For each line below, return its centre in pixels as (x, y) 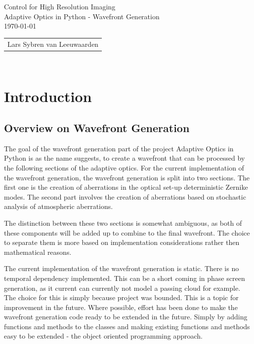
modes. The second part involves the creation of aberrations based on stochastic (125, 196)
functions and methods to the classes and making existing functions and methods (127, 326)
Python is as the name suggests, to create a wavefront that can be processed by (125, 158)
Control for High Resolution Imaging (60, 6)
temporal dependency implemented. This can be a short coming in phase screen (125, 278)
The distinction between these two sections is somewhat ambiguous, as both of (123, 223)
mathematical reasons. (38, 252)
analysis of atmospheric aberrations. (59, 206)
